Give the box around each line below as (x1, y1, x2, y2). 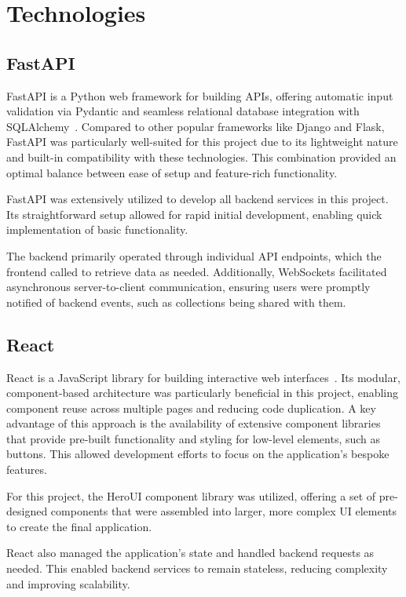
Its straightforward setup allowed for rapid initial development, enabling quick (6, 206, 382, 222)
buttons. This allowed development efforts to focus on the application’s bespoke (6, 446, 390, 462)
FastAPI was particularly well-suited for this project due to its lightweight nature (6, 133, 398, 150)
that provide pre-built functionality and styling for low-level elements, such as (6, 430, 381, 446)
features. (6, 461, 47, 478)
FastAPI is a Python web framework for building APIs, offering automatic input (6, 87, 393, 104)
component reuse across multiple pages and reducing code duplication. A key (6, 399, 376, 416)
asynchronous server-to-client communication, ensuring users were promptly (6, 278, 371, 295)
